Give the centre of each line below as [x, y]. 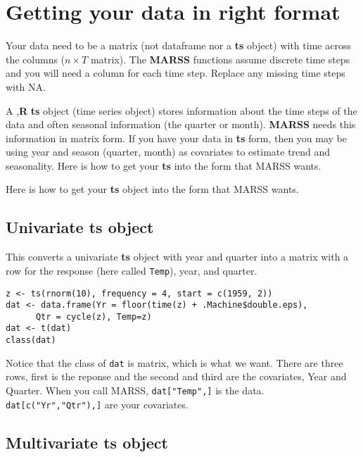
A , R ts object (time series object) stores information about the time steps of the [181, 110]
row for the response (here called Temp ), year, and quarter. [132, 270]
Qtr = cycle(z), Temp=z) [94, 317]
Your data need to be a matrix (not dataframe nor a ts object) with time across [178, 45]
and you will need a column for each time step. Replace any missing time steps [176, 73]
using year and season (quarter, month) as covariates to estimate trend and [168, 152]
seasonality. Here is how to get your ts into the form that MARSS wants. [164, 165]
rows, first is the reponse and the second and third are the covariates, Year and [176, 376]
